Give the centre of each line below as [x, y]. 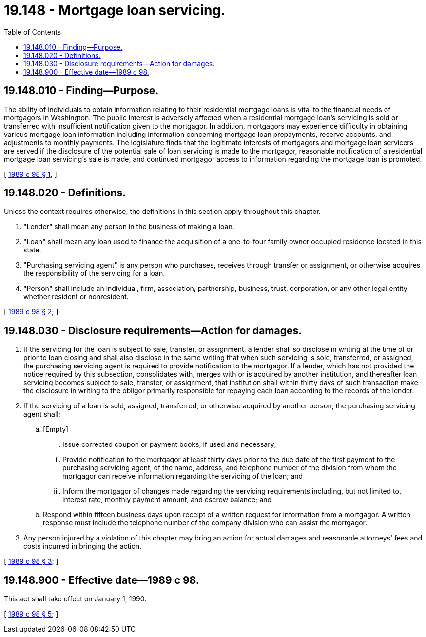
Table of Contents [33, 32]
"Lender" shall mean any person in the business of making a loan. [129, 227]
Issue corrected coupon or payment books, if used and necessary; [169, 444]
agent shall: [42, 414]
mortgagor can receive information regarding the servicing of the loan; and [183, 476]
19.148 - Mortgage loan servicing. [115, 10]
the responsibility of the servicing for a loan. [94, 273]
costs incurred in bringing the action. [83, 546]
